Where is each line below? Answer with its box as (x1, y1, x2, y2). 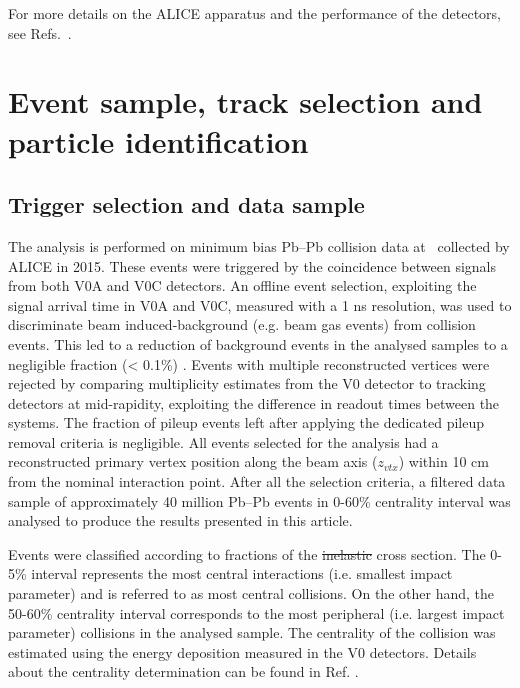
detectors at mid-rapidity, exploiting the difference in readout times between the (8, 392, 500, 413)
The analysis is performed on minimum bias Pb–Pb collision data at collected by (8, 235, 510, 256)
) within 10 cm (398, 451, 489, 472)
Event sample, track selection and (8, 81, 483, 122)
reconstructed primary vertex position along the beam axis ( (8, 451, 378, 472)
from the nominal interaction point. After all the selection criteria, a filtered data (8, 471, 506, 492)
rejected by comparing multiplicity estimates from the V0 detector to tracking (8, 373, 486, 394)
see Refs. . (8, 22, 72, 43)
